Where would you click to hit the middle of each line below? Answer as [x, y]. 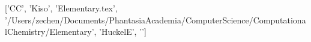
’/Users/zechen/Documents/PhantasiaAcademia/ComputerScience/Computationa [155, 19]
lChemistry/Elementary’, [51, 31]
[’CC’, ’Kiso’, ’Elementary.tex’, [61, 8]
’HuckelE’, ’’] [123, 31]
